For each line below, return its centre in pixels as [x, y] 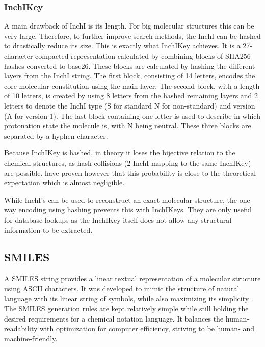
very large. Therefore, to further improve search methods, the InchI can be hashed [132, 35]
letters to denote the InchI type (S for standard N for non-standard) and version [130, 105]
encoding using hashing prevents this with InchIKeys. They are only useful [135, 210]
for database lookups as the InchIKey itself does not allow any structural [118, 219]
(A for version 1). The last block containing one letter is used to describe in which [132, 115]
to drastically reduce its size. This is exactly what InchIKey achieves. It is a [122, 46]
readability [21, 328]
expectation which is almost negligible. [64, 183]
